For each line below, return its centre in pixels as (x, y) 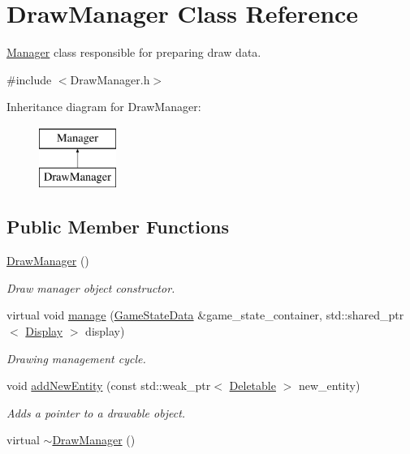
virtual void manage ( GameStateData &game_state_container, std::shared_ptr (205, 315)
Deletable (252, 385)
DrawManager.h (110, 79)
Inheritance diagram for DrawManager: (104, 107)
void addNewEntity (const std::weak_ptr (109, 385)
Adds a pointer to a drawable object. (96, 412)
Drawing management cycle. (76, 358)
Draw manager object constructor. (91, 287)
